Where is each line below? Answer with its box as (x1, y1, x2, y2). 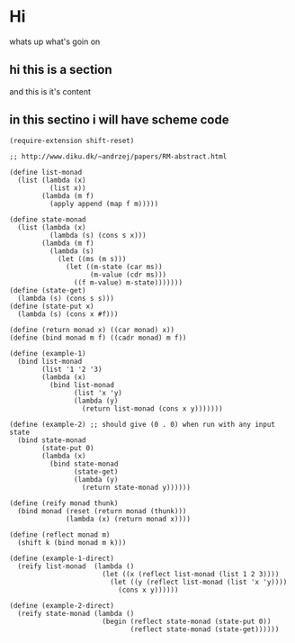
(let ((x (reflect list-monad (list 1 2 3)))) (102, 569, 280, 578)
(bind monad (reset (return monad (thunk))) (17, 506, 187, 515)
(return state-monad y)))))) (81, 483, 192, 492)
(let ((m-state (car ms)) (66, 262, 164, 271)
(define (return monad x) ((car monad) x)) (9, 325, 175, 334)
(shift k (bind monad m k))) (17, 538, 127, 547)
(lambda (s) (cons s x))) (49, 231, 147, 240)
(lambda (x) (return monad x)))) (66, 514, 192, 523)
